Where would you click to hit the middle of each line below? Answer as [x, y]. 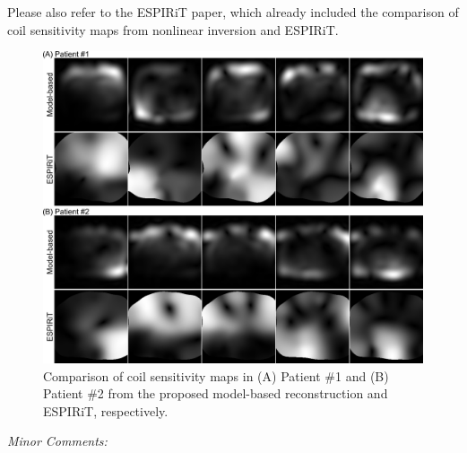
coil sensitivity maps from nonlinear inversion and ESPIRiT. [173, 29]
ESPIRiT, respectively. [106, 410]
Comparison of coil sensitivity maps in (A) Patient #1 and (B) [216, 375]
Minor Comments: [57, 441]
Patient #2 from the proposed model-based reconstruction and [216, 393]
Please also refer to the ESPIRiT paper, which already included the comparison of [233, 12]
